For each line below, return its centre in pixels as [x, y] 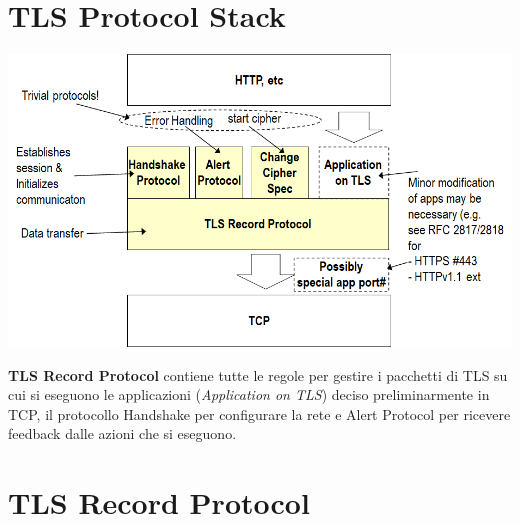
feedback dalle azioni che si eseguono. [122, 433]
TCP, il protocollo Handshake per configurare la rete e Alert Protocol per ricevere [259, 413]
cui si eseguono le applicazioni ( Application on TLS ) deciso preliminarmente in [249, 394]
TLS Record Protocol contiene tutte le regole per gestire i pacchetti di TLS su [258, 374]
